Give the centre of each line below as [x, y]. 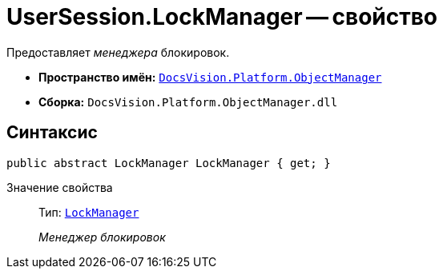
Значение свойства [60, 187]
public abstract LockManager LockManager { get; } [169, 163]
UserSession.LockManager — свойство [222, 17]
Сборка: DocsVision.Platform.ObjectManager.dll [188, 102]
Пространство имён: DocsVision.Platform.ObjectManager [210, 77]
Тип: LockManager [89, 212]
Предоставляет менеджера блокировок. [118, 52]
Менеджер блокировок [102, 237]
